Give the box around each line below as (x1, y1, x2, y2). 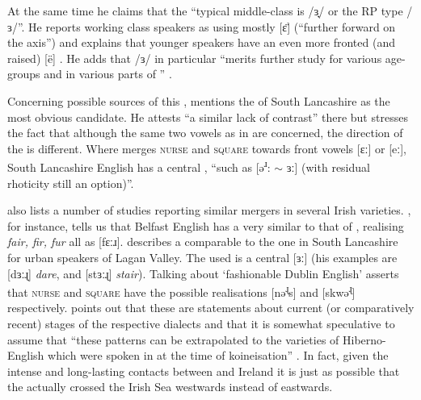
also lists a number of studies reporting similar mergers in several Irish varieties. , (7, 202, 411, 219)
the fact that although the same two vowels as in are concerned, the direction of (7, 124, 403, 141)
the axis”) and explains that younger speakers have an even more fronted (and (7, 34, 395, 51)
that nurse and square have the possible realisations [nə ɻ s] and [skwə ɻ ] (7, 281, 356, 300)
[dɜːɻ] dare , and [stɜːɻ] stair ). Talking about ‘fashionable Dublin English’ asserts (7, 265, 399, 281)
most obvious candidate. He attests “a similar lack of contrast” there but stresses (7, 108, 408, 125)
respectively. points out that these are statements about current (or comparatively (7, 299, 415, 316)
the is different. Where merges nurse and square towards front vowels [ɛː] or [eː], (7, 140, 406, 156)
